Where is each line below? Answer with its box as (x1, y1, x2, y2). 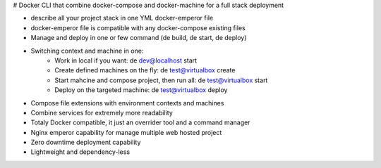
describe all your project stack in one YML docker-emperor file (30, 14, 214, 22)
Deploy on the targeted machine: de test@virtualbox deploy (54, 86, 228, 94)
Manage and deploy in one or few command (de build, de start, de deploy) (30, 34, 247, 42)
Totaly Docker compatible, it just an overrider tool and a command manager (30, 118, 250, 127)
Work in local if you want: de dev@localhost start (54, 56, 198, 65)
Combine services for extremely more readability (30, 108, 173, 117)
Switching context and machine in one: (30, 46, 144, 55)
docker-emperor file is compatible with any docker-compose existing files (30, 23, 246, 32)
